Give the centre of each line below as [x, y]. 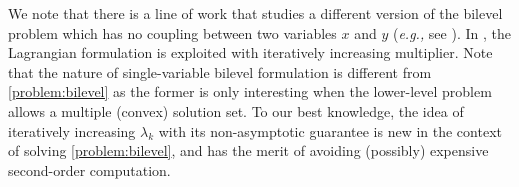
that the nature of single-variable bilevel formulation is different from [220, 71]
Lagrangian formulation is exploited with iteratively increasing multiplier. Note [250, 52]
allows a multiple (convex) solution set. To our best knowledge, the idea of [236, 110]
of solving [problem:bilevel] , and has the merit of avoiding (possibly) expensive [248, 150]
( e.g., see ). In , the [451, 32]
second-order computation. [89, 169]
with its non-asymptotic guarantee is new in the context [330, 130]
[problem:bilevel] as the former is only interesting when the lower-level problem [250, 91]
